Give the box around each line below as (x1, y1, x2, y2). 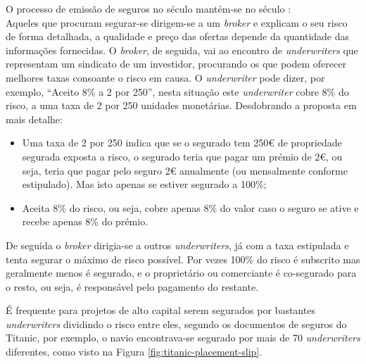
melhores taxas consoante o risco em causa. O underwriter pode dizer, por (6, 70, 325, 84)
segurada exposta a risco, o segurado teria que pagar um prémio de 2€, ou (22, 149, 343, 163)
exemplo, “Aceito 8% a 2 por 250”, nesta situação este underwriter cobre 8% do (6, 84, 349, 99)
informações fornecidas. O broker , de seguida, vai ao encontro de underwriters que (6, 42, 358, 57)
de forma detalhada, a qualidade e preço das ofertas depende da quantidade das (6, 29, 350, 44)
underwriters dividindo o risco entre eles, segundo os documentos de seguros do (6, 316, 347, 331)
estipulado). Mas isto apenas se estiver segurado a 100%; (22, 177, 267, 192)
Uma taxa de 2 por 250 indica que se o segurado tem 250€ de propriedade (22, 135, 342, 150)
